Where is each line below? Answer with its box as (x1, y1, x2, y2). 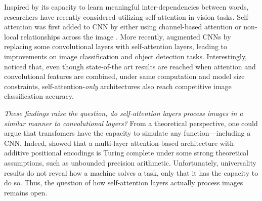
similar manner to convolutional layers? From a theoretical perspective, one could (4, 117, 258, 128)
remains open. (4, 187, 48, 197)
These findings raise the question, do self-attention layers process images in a (4, 107, 243, 118)
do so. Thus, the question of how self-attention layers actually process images (4, 177, 243, 188)
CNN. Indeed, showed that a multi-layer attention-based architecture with (4, 137, 234, 148)
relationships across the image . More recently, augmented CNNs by (21, 31, 231, 42)
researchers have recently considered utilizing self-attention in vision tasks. (4, 11, 235, 22)
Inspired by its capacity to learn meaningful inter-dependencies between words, (4, 2, 249, 12)
